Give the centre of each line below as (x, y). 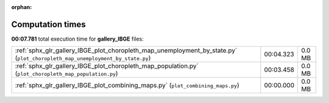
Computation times (48, 24)
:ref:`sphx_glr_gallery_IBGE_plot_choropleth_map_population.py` (107, 66)
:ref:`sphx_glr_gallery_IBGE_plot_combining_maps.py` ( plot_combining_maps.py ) (127, 85)
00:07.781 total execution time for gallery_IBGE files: (78, 39)
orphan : (22, 7)
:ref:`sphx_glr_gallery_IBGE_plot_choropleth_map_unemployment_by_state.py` (126, 50)
